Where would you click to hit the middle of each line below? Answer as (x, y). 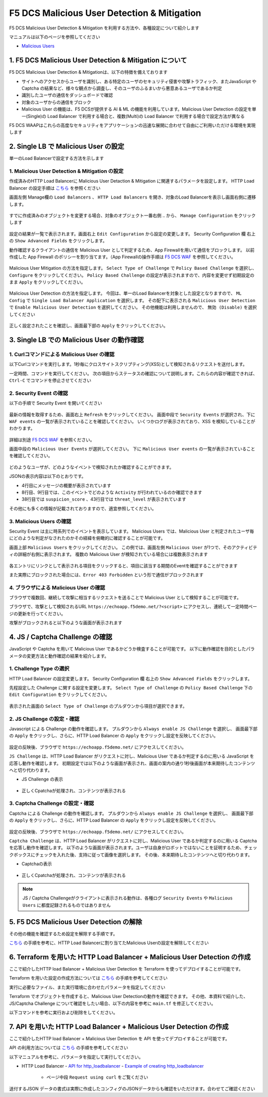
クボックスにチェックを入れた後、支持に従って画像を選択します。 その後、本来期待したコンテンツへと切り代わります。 (131, 855)
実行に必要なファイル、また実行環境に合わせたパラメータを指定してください (87, 987)
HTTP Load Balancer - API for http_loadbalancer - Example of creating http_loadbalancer (113, 1066)
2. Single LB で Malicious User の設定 (67, 147)
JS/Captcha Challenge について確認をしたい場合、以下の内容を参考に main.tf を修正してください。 (112, 1003)
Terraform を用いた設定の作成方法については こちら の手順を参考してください (88, 978)
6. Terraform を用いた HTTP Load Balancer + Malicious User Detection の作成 (130, 957)
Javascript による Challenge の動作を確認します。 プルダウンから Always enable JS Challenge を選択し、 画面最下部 (133, 729)
